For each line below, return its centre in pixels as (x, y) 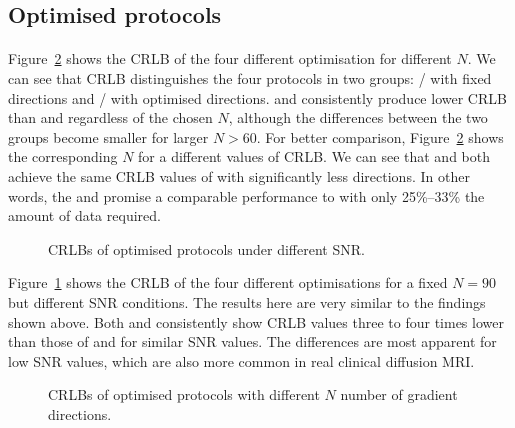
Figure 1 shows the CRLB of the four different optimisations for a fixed (228, 282)
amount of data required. (84, 215)
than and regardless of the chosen (110, 117)
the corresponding (63, 156)
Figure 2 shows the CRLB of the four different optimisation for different (230, 58)
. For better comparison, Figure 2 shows (380, 136)
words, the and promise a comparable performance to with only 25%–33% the (246, 195)
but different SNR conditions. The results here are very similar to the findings (247, 301)
